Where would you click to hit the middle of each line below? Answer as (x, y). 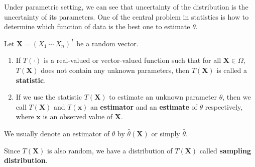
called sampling (225, 150)
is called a (232, 70)
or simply (166, 133)
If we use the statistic (49, 97)
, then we (237, 97)
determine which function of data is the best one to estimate (97, 26)
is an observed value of (78, 116)
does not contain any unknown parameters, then (115, 70)
